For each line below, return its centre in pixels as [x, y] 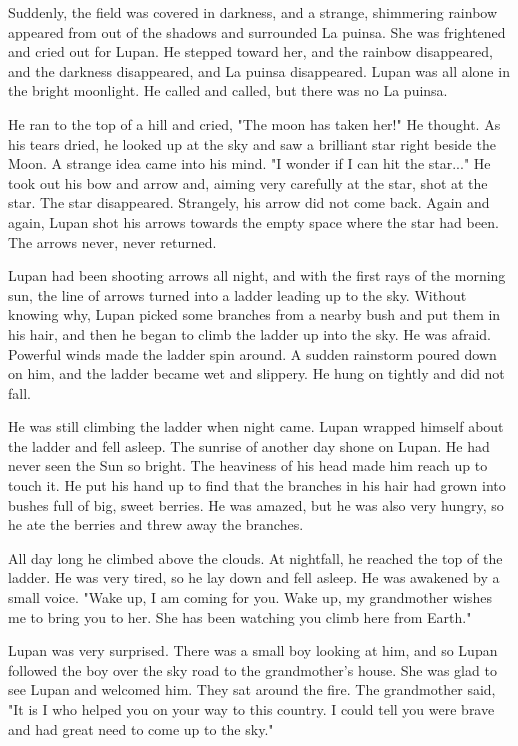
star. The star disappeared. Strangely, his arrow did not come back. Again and [249, 202]
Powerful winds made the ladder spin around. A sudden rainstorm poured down [252, 353]
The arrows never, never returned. [112, 241]
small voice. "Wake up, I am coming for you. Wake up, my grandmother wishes [250, 597]
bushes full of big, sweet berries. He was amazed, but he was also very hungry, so [256, 504]
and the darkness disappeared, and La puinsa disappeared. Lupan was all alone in [259, 70]
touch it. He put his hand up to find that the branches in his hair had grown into [257, 485]
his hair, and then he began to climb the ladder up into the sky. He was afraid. [249, 333]
